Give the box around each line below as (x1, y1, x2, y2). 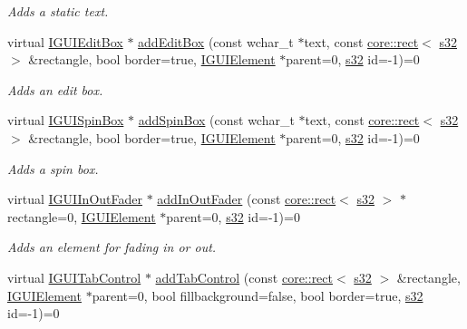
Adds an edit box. (7, 80, 103, 99)
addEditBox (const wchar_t (138, 32, 294, 51)
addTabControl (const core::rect (155, 267, 333, 286)
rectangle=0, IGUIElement (7, 207, 156, 226)
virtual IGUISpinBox (7, 111, 124, 130)
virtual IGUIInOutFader (7, 189, 142, 208)
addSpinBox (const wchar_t (138, 111, 295, 130)
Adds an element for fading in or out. (7, 237, 217, 256)
